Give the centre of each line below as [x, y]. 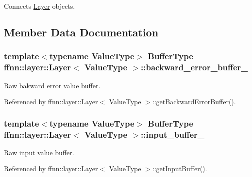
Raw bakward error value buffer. [52, 85]
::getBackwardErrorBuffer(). [194, 102]
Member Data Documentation [81, 32]
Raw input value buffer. [39, 152]
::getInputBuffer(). [180, 169]
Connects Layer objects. [40, 6]
